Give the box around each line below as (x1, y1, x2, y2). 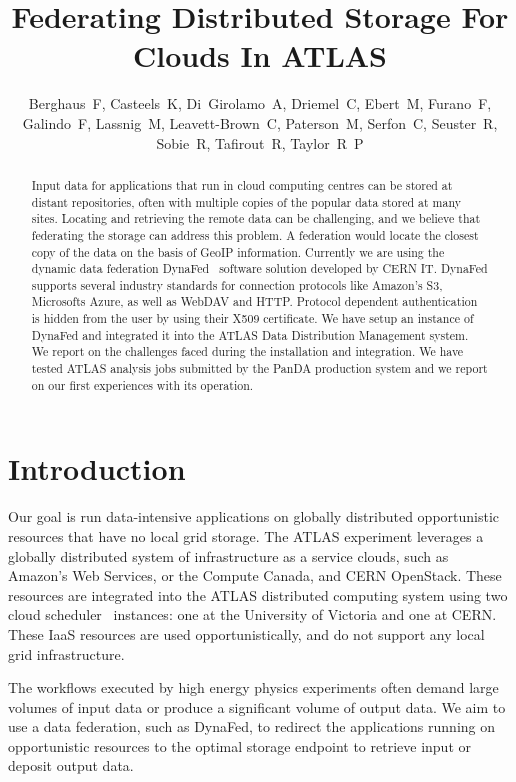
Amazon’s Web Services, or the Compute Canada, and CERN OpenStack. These (8, 565, 502, 586)
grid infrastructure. (8, 643, 125, 664)
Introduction (8, 448, 186, 489)
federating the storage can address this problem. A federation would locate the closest (31, 226, 479, 243)
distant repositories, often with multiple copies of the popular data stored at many (31, 193, 462, 210)
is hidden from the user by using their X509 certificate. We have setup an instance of (31, 310, 474, 327)
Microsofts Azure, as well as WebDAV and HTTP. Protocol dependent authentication (31, 293, 478, 310)
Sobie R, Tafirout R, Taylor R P (156, 132, 364, 153)
